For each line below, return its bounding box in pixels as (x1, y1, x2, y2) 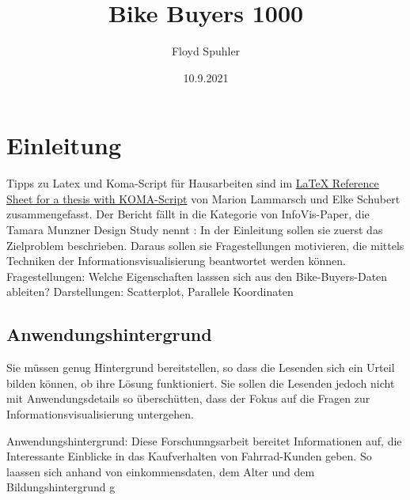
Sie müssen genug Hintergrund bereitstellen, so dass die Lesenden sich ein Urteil (6, 359, 395, 376)
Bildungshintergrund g (6, 479, 116, 495)
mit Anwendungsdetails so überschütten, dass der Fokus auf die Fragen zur (6, 390, 370, 407)
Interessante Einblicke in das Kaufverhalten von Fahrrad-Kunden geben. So (6, 448, 372, 464)
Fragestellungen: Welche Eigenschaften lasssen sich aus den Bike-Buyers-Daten (6, 267, 388, 284)
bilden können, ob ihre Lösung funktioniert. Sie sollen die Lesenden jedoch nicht (6, 374, 395, 391)
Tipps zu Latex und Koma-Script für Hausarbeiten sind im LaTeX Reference (6, 175, 379, 191)
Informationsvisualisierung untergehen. (6, 405, 194, 422)
